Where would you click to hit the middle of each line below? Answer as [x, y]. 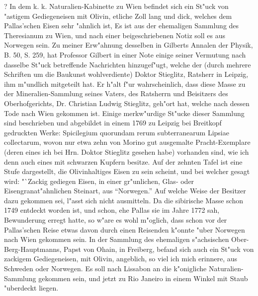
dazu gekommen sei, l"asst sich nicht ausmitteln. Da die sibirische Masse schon [124, 200]
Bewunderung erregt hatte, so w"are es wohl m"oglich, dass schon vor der [116, 220]
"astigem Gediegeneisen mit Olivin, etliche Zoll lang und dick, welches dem [118, 16]
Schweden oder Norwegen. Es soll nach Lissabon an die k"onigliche [105, 268]
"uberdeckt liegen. [31, 288]
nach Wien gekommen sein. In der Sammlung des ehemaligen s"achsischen [117, 239]
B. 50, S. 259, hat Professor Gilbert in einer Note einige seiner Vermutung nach [125, 54]
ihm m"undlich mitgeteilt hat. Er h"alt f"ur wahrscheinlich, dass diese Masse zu [125, 84]
